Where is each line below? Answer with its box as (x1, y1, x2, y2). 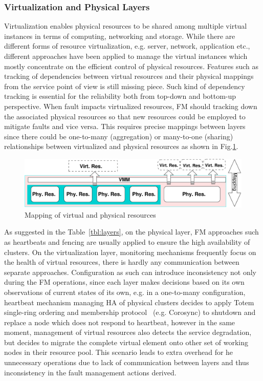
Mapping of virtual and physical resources (25, 209, 156, 220)
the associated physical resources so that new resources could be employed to (4, 111, 246, 121)
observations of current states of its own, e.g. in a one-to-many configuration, (4, 286, 246, 297)
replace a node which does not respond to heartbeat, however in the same (4, 316, 235, 327)
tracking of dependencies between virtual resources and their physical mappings (4, 71, 254, 81)
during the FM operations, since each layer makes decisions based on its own (4, 277, 245, 287)
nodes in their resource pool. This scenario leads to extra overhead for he (4, 347, 233, 357)
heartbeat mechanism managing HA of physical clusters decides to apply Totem (4, 297, 254, 307)
